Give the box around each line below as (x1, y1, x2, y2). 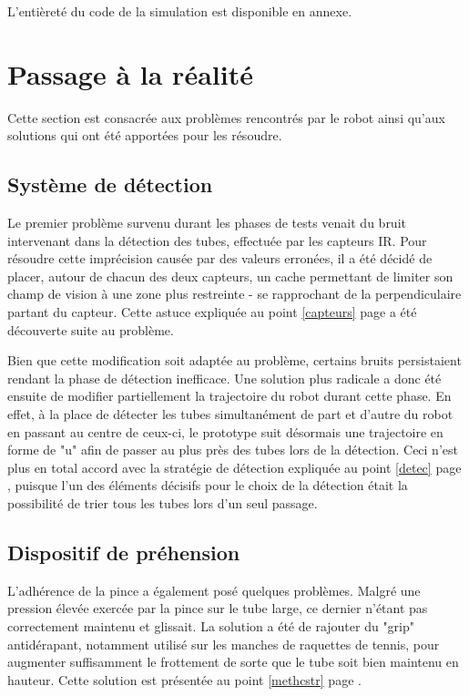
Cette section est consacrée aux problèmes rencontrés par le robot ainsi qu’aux (7, 107, 445, 127)
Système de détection (7, 170, 213, 199)
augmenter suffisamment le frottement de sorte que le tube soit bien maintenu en (7, 652, 459, 671)
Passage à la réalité (7, 55, 253, 92)
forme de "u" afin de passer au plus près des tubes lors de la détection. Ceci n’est (7, 440, 458, 459)
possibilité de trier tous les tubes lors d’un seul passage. (7, 494, 318, 513)
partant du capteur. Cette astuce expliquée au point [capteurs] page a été (7, 302, 417, 322)
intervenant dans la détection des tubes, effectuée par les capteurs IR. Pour (7, 230, 427, 250)
